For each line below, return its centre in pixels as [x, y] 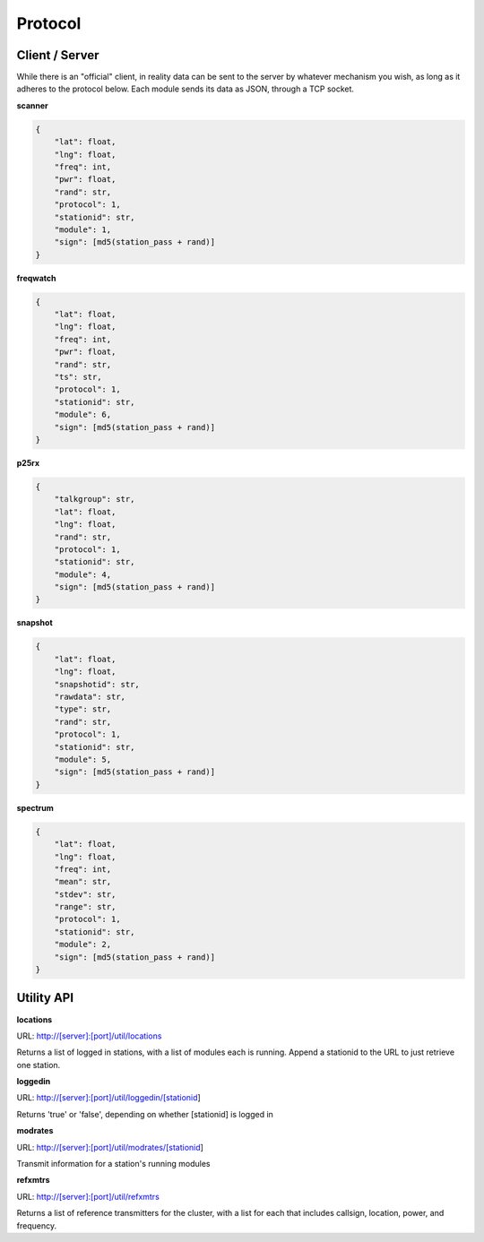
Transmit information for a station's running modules [113, 1164]
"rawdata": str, [90, 697]
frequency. [37, 1225]
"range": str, [85, 907]
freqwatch [37, 278]
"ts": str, [78, 377]
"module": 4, [83, 574]
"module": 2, [83, 944]
